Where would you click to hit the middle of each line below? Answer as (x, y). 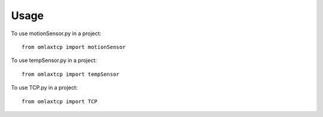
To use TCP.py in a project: (44, 88)
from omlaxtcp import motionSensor (74, 47)
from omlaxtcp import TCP (60, 101)
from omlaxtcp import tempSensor (71, 74)
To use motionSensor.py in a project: (56, 33)
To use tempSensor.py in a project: (54, 60)
